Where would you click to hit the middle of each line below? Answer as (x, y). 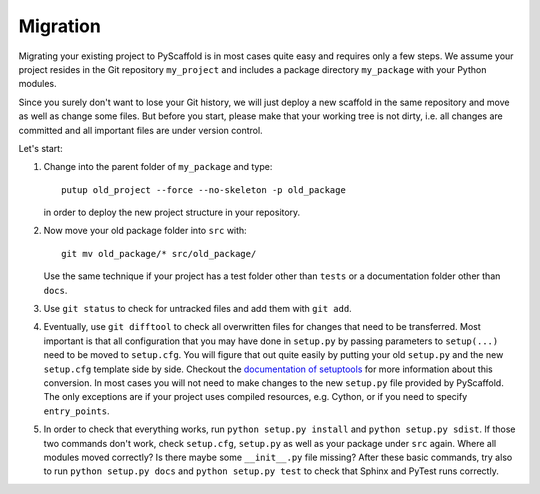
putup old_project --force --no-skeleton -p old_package (204, 189)
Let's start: (41, 148)
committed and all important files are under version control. (141, 130)
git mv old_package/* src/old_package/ (159, 253)
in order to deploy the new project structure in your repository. (172, 212)
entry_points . (76, 411)
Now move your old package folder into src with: (145, 231)
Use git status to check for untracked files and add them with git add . (197, 309)
